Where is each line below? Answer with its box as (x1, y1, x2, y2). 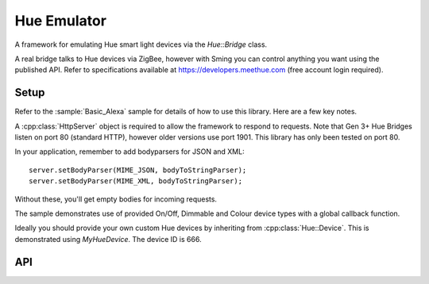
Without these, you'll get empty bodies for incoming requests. (14, 194, 218, 204)
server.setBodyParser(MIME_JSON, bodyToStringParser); (29, 165, 247, 175)
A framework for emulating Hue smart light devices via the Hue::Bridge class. (14, 40, 268, 49)
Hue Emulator (14, 12, 107, 29)
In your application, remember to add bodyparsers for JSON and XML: (14, 147, 245, 156)
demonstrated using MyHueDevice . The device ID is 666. (14, 234, 202, 244)
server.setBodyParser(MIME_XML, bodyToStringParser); (29, 177, 242, 186)
